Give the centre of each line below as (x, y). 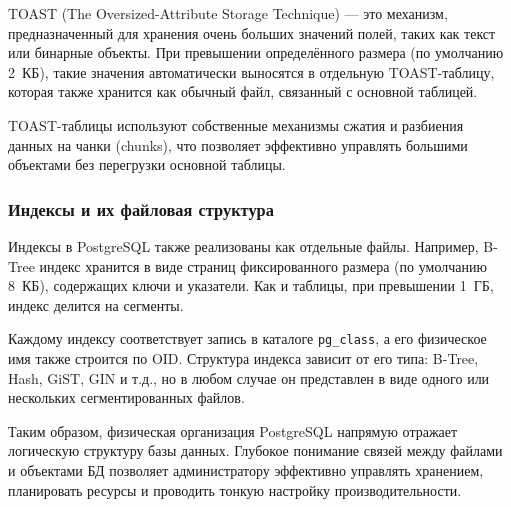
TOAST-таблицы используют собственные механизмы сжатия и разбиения (236, 124)
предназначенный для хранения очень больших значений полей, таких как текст (252, 32)
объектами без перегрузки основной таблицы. (147, 164)
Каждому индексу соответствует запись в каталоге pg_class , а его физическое (247, 338)
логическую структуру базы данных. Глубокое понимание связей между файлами (255, 450)
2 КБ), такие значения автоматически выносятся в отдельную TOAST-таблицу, (251, 71)
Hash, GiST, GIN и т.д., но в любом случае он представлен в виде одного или (249, 377)
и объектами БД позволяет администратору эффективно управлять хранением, (246, 469)
